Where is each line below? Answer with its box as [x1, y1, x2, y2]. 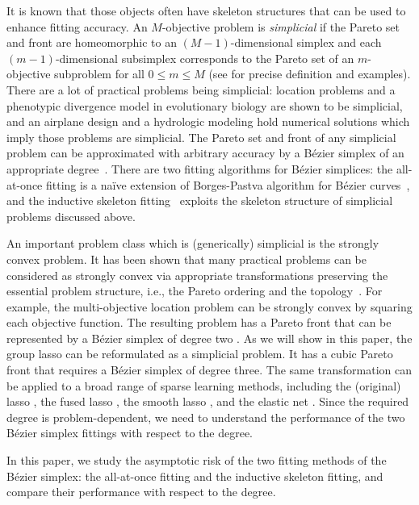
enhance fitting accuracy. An [6, 18, 148, 35]
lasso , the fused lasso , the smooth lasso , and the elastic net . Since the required [6, 393, 409, 410]
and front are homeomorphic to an [6, 34, 177, 51]
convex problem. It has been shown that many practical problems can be [6, 250, 367, 267]
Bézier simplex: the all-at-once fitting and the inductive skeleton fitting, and [6, 467, 383, 484]
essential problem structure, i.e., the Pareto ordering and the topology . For [6, 282, 383, 299]
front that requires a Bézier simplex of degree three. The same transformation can [6, 361, 413, 378]
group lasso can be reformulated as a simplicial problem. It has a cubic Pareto [6, 345, 393, 362]
